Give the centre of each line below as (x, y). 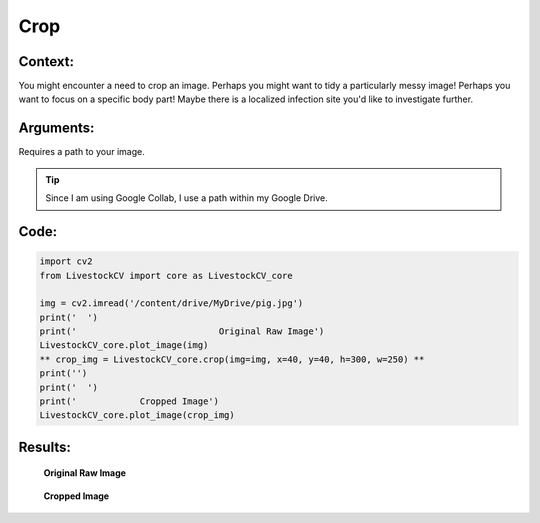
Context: (46, 61)
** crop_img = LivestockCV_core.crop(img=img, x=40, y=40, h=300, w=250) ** (232, 359)
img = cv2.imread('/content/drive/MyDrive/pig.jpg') (171, 303)
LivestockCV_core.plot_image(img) (124, 345)
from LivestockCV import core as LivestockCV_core (166, 275)
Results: (45, 446)
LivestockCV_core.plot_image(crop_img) (137, 415)
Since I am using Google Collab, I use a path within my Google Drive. (187, 198)
